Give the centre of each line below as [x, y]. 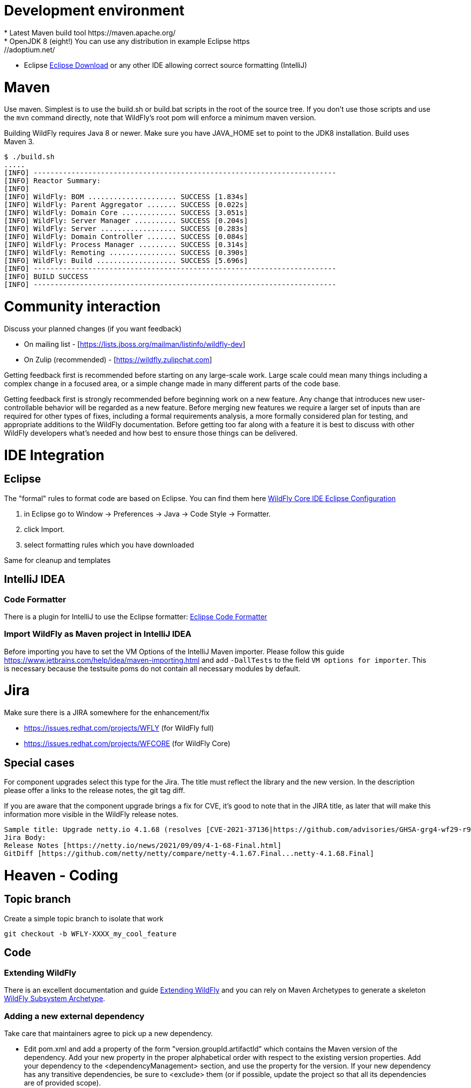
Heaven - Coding [61, 875]
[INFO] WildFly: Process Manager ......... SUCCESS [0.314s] [126, 245]
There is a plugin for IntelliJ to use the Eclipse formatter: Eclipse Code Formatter [136, 616]
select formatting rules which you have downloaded [109, 544]
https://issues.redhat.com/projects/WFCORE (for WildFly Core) [127, 744]
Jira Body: [25, 837]
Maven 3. [19, 142]
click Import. [44, 529]
